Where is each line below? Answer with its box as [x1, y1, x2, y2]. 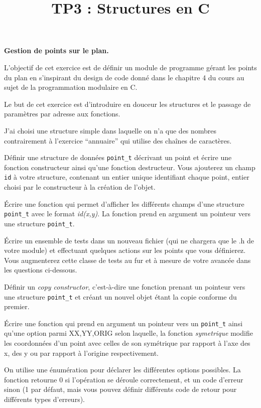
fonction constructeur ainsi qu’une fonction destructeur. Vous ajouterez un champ [4, 162, 255, 172]
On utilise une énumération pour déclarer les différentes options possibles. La [4, 364, 241, 375]
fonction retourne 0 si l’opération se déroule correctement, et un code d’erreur [4, 374, 243, 384]
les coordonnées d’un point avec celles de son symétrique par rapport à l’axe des [4, 338, 250, 348]
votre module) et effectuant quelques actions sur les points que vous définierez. [4, 245, 246, 255]
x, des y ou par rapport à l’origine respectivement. [4, 347, 159, 358]
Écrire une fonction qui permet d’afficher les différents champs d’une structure [4, 198, 244, 209]
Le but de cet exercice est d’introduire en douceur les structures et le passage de [4, 98, 251, 109]
